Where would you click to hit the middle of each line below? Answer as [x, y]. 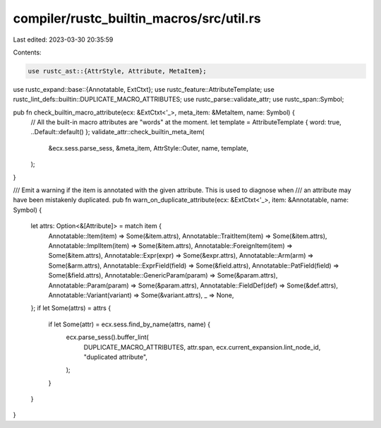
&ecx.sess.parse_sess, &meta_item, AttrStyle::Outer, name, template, [149, 148]
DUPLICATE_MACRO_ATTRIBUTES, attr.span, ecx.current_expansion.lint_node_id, [202, 347]
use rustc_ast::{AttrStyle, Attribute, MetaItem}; [117, 71]
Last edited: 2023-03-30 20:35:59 [63, 40]
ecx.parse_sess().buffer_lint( [108, 337]
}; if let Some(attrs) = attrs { [71, 308]
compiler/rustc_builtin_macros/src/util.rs [137, 18]
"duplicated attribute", [116, 357]
